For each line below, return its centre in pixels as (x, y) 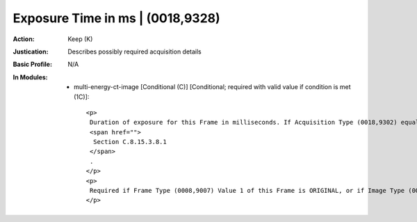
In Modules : (30, 77)
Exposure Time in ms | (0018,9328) (116, 18)
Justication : (31, 51)
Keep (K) (80, 39)
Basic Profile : (32, 64)
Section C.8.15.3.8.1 (130, 142)
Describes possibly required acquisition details (134, 51)
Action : (24, 39)
